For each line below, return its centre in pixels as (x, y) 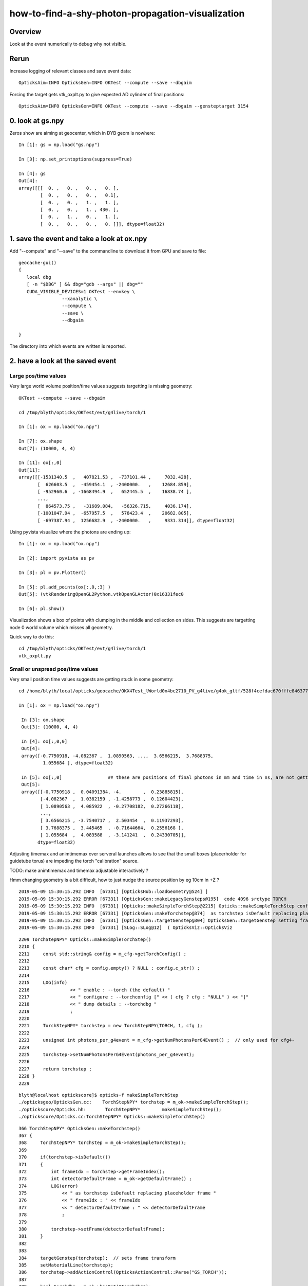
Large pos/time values (38, 376)
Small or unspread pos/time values (54, 669)
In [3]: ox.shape (43, 720)
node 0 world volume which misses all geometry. (61, 627)
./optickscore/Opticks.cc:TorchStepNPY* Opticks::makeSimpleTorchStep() (112, 1117)
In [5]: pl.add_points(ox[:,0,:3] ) (65, 587)
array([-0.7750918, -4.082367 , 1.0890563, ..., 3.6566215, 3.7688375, (117, 756)
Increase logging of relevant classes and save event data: (70, 71)
